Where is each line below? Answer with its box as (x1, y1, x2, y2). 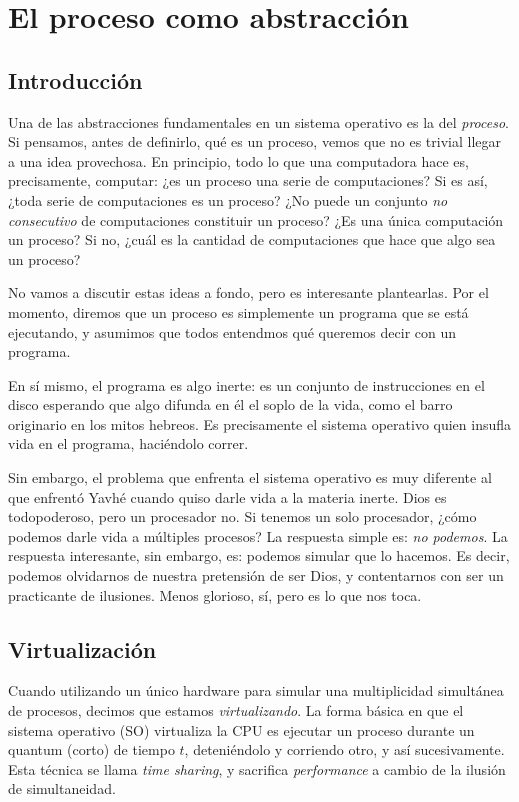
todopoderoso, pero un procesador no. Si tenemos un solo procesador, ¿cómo (8, 506, 477, 527)
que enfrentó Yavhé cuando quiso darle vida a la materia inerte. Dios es (8, 486, 447, 507)
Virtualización (8, 633, 157, 664)
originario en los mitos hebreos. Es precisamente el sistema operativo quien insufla (8, 413, 512, 434)
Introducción (8, 64, 143, 95)
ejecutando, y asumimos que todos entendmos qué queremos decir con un (8, 321, 457, 342)
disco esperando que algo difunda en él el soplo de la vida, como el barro (8, 394, 453, 415)
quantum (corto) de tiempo (8, 739, 175, 760)
